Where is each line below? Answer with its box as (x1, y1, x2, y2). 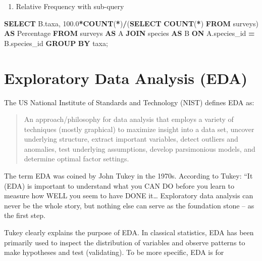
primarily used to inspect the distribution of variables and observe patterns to (4, 237, 245, 247)
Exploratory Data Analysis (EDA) (4, 67, 248, 88)
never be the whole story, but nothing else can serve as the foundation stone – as (4, 200, 254, 210)
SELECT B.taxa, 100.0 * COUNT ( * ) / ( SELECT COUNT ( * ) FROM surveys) (4, 18, 258, 28)
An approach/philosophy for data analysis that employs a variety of (24, 114, 234, 124)
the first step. (4, 210, 45, 221)
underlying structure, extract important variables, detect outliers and (24, 134, 238, 144)
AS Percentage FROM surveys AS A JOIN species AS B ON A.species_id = (4, 28, 255, 38)
